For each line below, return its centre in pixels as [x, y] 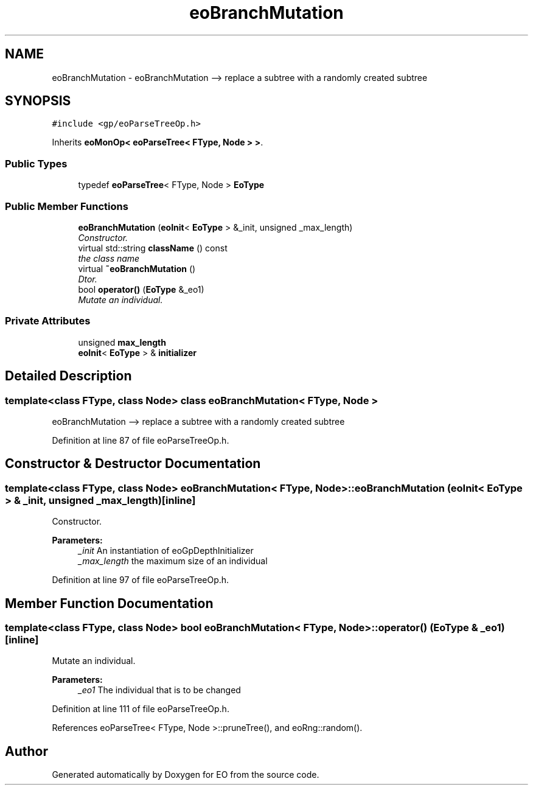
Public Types [36, 163]
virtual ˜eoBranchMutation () [137, 268]
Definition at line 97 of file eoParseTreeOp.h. [141, 580]
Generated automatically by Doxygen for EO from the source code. [186, 775]
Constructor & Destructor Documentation [133, 464]
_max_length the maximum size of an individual [173, 561]
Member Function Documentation [109, 603]
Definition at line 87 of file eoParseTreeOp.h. [141, 440]
